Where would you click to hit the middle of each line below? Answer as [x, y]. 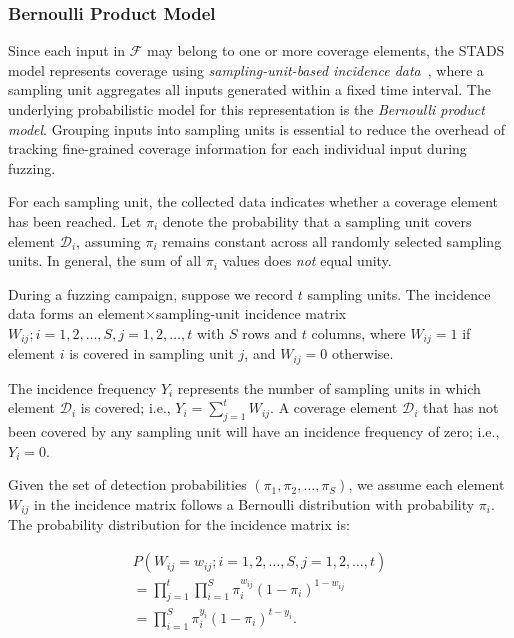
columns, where [358, 332]
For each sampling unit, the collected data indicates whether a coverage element [253, 201]
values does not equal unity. [307, 260]
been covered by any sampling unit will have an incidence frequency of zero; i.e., [254, 431]
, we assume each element [426, 484]
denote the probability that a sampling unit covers [317, 220]
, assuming [108, 240]
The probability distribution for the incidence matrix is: [179, 524]
